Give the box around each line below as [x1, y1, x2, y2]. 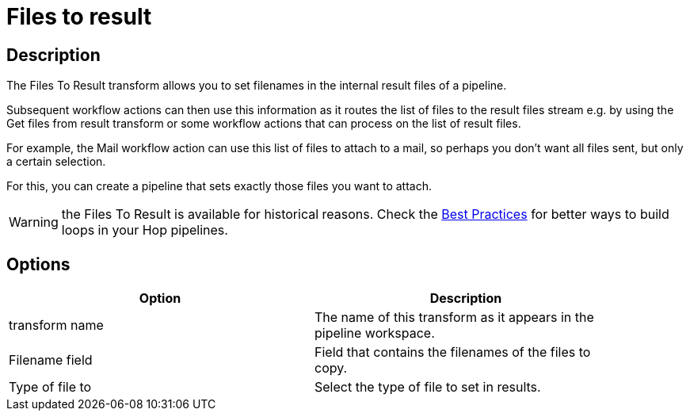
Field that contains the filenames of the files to [315, 344, 591, 361]
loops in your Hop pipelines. [61, 222, 228, 239]
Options [6, 254, 71, 274]
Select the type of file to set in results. [315, 379, 541, 396]
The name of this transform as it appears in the [315, 309, 594, 326]
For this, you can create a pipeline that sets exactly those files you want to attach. [6, 179, 433, 193]
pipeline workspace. [315, 325, 435, 342]
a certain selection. [6, 155, 106, 169]
